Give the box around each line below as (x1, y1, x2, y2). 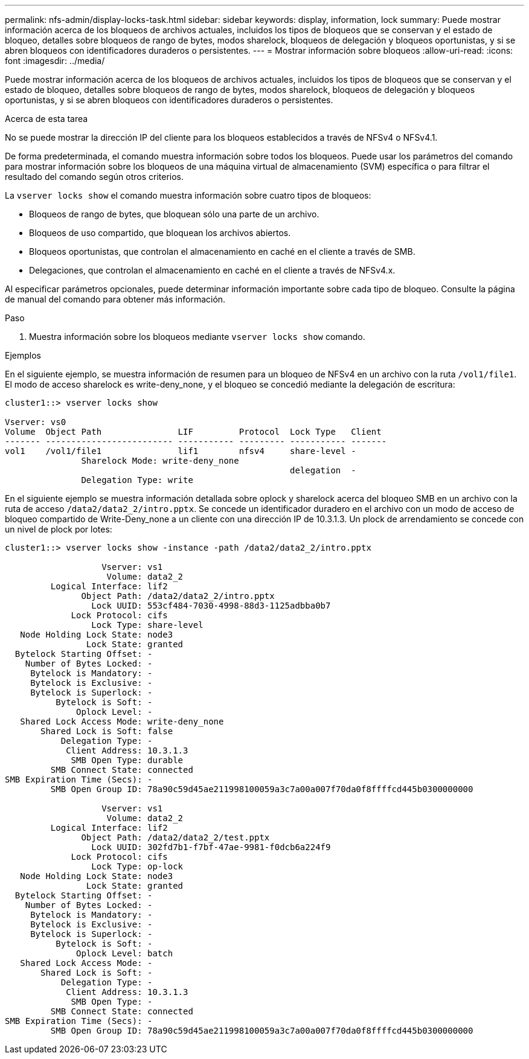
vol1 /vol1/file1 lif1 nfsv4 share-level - (5, 446, 356, 456)
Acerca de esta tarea (5, 114, 88, 124)
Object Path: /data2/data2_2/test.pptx (81, 833, 270, 842)
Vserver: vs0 (5, 417, 66, 427)
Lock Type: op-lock (91, 862, 184, 871)
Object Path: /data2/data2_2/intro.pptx (81, 591, 275, 601)
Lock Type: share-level (91, 620, 204, 630)
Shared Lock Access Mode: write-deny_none (20, 717, 224, 726)
